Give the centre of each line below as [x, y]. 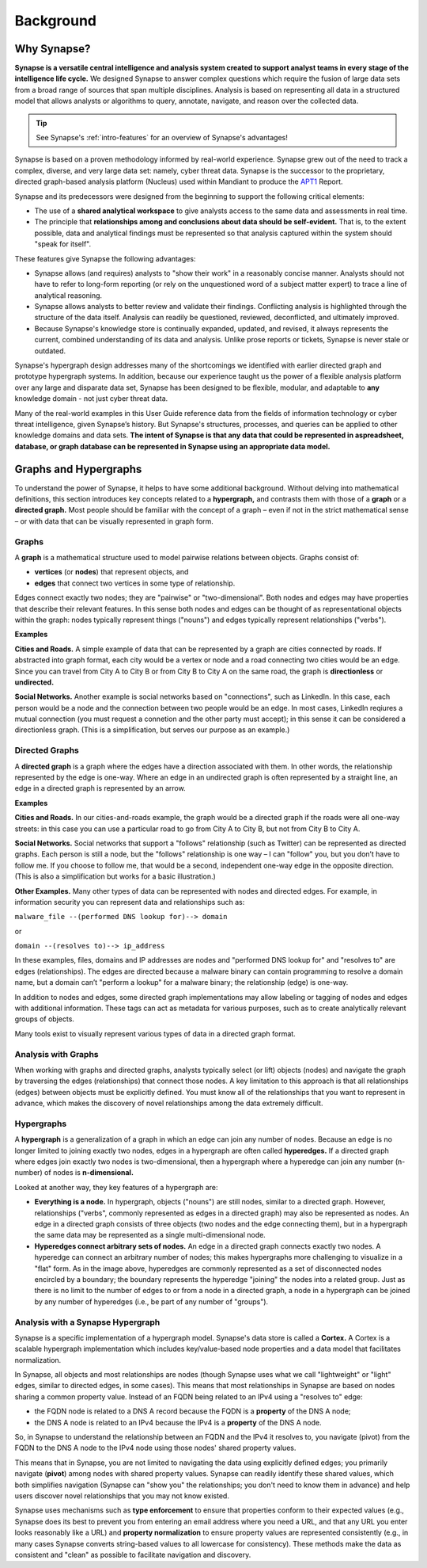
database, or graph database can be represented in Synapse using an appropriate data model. [172, 446]
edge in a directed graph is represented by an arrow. [100, 788]
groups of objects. [45, 1019]
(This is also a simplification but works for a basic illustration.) [115, 876]
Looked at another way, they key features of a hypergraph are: [116, 1187]
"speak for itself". [63, 244]
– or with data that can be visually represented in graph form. [114, 521]
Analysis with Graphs [57, 1054]
